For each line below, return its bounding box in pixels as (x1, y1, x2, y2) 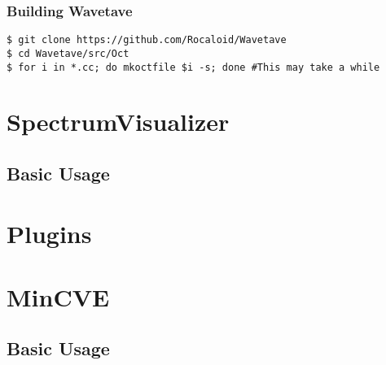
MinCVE (7, 280, 110, 313)
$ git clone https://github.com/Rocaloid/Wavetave (7, 34, 287, 46)
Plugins (7, 216, 92, 250)
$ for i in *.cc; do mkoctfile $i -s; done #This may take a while (7, 61, 380, 73)
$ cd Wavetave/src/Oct (7, 47, 129, 59)
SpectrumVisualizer (7, 105, 230, 138)
